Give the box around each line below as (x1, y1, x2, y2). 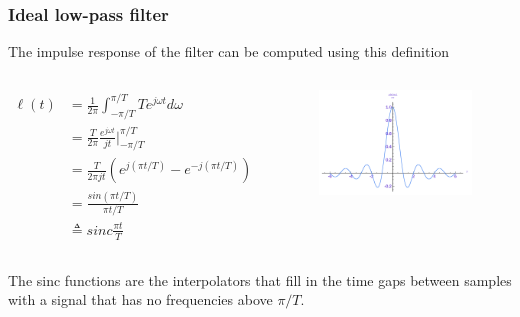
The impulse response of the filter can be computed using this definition (8, 41, 450, 62)
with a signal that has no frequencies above (8, 289, 273, 310)
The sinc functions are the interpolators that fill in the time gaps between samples (8, 269, 512, 290)
